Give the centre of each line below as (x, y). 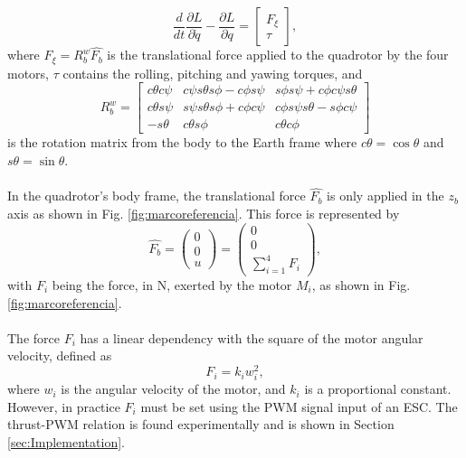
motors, (29, 73)
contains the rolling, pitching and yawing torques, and (213, 73)
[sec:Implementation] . (66, 442)
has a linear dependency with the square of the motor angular (252, 337)
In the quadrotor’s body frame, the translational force (157, 196)
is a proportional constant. (378, 389)
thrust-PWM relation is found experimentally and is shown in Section (201, 424)
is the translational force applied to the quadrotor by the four (278, 55)
